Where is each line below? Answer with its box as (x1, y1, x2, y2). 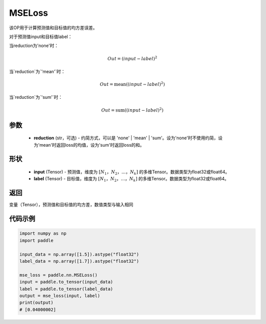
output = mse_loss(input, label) (19, 293, 100, 298)
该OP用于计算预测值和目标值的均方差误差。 (9, 25, 98, 31)
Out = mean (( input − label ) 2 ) (100, 81, 165, 87)
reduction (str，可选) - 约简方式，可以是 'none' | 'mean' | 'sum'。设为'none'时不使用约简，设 (33, 135, 223, 141)
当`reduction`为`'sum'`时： (9, 94, 63, 100)
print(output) (19, 300, 54, 306)
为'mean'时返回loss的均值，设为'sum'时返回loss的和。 (33, 142, 145, 148)
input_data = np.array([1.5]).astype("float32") (19, 251, 139, 257)
